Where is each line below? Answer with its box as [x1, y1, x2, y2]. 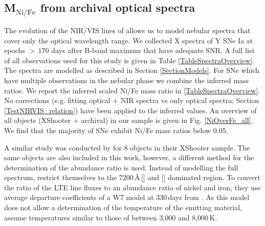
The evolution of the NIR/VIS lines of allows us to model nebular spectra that [4, 24, 251, 35]
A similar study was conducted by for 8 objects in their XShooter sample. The [4, 142, 250, 153]
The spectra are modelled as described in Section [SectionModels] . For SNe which [4, 65, 259, 76]
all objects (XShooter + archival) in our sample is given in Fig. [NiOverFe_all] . [4, 115, 253, 125]
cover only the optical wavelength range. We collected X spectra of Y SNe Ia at [4, 35, 253, 45]
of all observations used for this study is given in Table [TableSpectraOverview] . [4, 55, 255, 65]
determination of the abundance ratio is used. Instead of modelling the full [4, 162, 238, 172]
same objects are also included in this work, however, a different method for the [4, 152, 254, 163]
